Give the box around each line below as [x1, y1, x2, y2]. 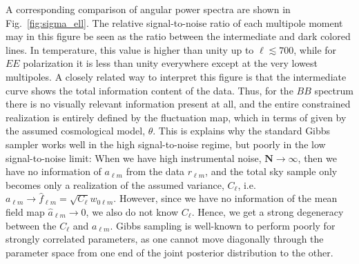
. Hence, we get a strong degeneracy [191, 204, 344, 219]
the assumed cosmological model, [6, 123, 146, 138]
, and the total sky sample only [205, 164, 338, 179]
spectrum [314, 83, 353, 97]
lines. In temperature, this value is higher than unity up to [6, 42, 254, 57]
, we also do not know [86, 204, 179, 219]
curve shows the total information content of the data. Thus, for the [6, 83, 293, 97]
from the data [126, 164, 185, 179]
